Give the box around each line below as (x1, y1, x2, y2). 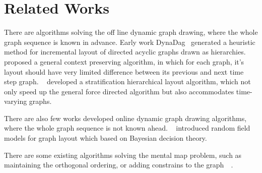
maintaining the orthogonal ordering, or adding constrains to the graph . (4, 159, 233, 170)
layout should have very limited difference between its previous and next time (4, 66, 244, 77)
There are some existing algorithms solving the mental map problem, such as (4, 149, 242, 160)
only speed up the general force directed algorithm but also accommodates (4, 86, 234, 96)
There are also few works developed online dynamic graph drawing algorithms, (4, 112, 247, 123)
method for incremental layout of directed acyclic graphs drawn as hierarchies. (4, 46, 246, 57)
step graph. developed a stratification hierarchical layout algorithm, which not (4, 76, 251, 87)
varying (4, 96, 27, 106)
